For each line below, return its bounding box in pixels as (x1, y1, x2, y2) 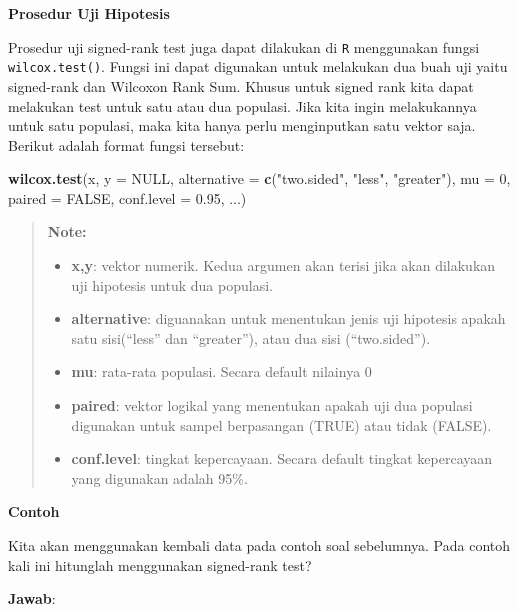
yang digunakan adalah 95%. (71, 467, 248, 488)
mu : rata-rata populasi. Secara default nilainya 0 (71, 361, 372, 382)
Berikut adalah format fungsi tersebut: (8, 134, 245, 155)
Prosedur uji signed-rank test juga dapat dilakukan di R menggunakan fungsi (8, 36, 480, 57)
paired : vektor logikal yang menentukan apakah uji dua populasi (71, 395, 473, 416)
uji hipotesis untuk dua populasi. (71, 274, 273, 295)
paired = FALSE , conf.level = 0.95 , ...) (8, 187, 247, 208)
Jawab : (8, 588, 56, 609)
